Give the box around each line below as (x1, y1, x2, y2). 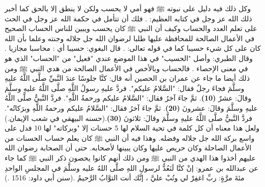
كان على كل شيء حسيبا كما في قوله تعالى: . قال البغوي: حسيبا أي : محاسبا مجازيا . (5, 43, 261, 53)
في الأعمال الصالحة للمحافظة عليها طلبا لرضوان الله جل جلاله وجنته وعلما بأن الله (5, 33, 255, 43)
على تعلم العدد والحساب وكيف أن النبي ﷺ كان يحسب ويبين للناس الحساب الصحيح (5, 23, 257, 34)
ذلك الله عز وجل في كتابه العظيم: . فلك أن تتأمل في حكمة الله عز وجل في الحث (5, 13, 252, 23)
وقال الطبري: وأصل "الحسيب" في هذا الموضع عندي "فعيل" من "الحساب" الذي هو (5, 52, 253, 63)
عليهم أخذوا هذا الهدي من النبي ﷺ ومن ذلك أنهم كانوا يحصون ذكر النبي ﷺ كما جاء (5, 152, 256, 163)
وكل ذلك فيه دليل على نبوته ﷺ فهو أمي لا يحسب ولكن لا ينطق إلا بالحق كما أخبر (5, 3, 251, 13)
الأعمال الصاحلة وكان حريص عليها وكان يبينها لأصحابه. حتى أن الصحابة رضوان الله (5, 142, 252, 153)
